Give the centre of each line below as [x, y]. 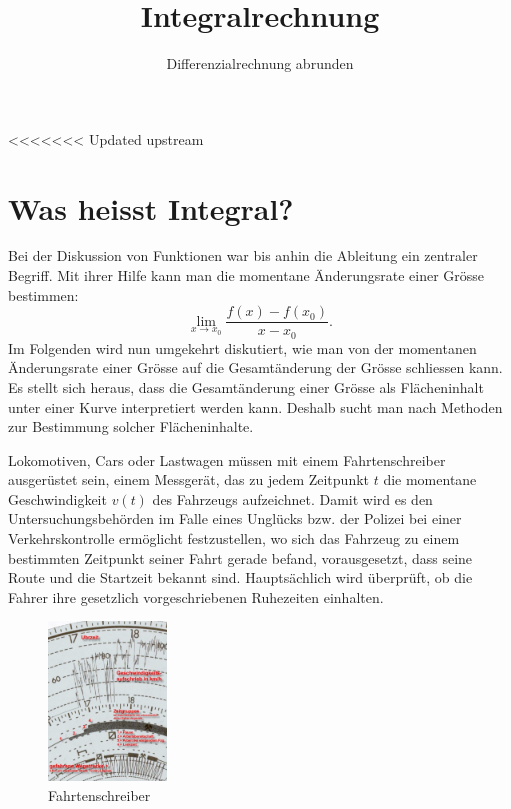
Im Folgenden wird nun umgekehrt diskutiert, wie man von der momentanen [242, 347]
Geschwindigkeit [57, 498]
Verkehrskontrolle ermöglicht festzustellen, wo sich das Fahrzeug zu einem [234, 538]
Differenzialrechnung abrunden [260, 63]
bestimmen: [43, 294]
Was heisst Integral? [151, 207]
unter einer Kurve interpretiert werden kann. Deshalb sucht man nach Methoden [255, 406]
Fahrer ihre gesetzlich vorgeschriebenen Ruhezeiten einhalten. [196, 596]
